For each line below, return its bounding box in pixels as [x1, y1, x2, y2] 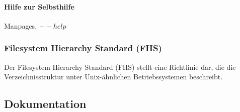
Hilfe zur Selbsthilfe [4, 1, 74, 12]
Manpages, [4, 20, 37, 31]
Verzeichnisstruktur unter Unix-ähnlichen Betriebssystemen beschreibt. [4, 71, 223, 82]
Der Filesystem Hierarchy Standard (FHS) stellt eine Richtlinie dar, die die [4, 61, 236, 72]
